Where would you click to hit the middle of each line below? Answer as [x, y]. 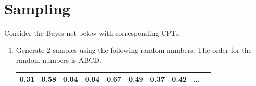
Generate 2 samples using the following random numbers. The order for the [134, 50]
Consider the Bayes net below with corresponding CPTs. [93, 33]
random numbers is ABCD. [59, 60]
